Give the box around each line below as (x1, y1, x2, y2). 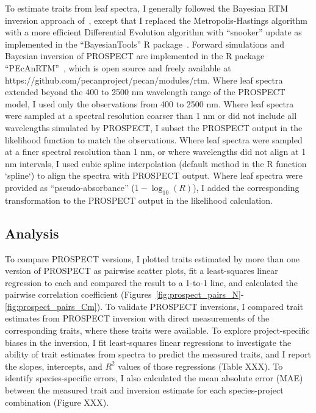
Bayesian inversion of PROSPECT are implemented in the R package (5, 49, 265, 62)
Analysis (5, 223, 59, 242)
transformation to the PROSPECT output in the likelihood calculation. (5, 193, 273, 206)
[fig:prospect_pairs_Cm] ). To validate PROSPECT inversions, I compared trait (5, 300, 303, 312)
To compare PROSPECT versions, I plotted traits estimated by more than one (5, 252, 300, 265)
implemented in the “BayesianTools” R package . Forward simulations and (5, 37, 284, 50)
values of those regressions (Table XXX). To (118, 359, 283, 372)
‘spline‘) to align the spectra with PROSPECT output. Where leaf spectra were (5, 169, 303, 182)
